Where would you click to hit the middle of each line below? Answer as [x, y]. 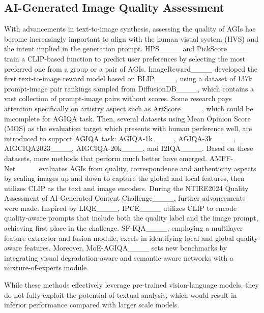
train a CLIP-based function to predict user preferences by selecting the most [125, 58]
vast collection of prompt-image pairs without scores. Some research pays [118, 98]
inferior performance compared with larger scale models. [92, 305]
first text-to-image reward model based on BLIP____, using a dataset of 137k [128, 79]
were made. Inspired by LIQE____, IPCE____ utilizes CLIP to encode [121, 208]
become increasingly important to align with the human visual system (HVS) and [131, 38]
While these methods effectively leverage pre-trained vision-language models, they [131, 285]
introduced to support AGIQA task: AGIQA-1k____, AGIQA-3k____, [120, 138]
